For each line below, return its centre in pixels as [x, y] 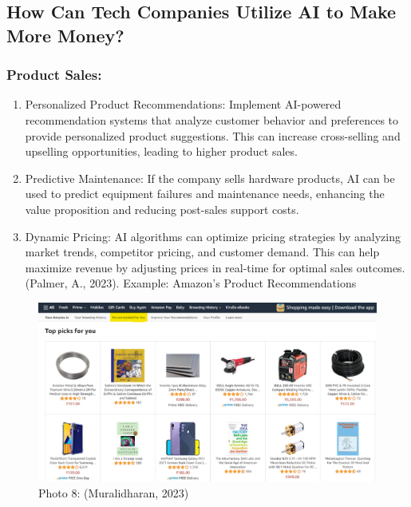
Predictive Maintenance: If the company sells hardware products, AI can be [210, 178]
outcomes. [381, 267]
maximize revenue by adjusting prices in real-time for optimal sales [189, 267]
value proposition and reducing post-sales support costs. [162, 209]
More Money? [65, 35]
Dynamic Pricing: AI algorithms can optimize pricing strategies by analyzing [213, 236]
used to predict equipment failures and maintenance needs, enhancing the [205, 194]
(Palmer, [46, 283]
